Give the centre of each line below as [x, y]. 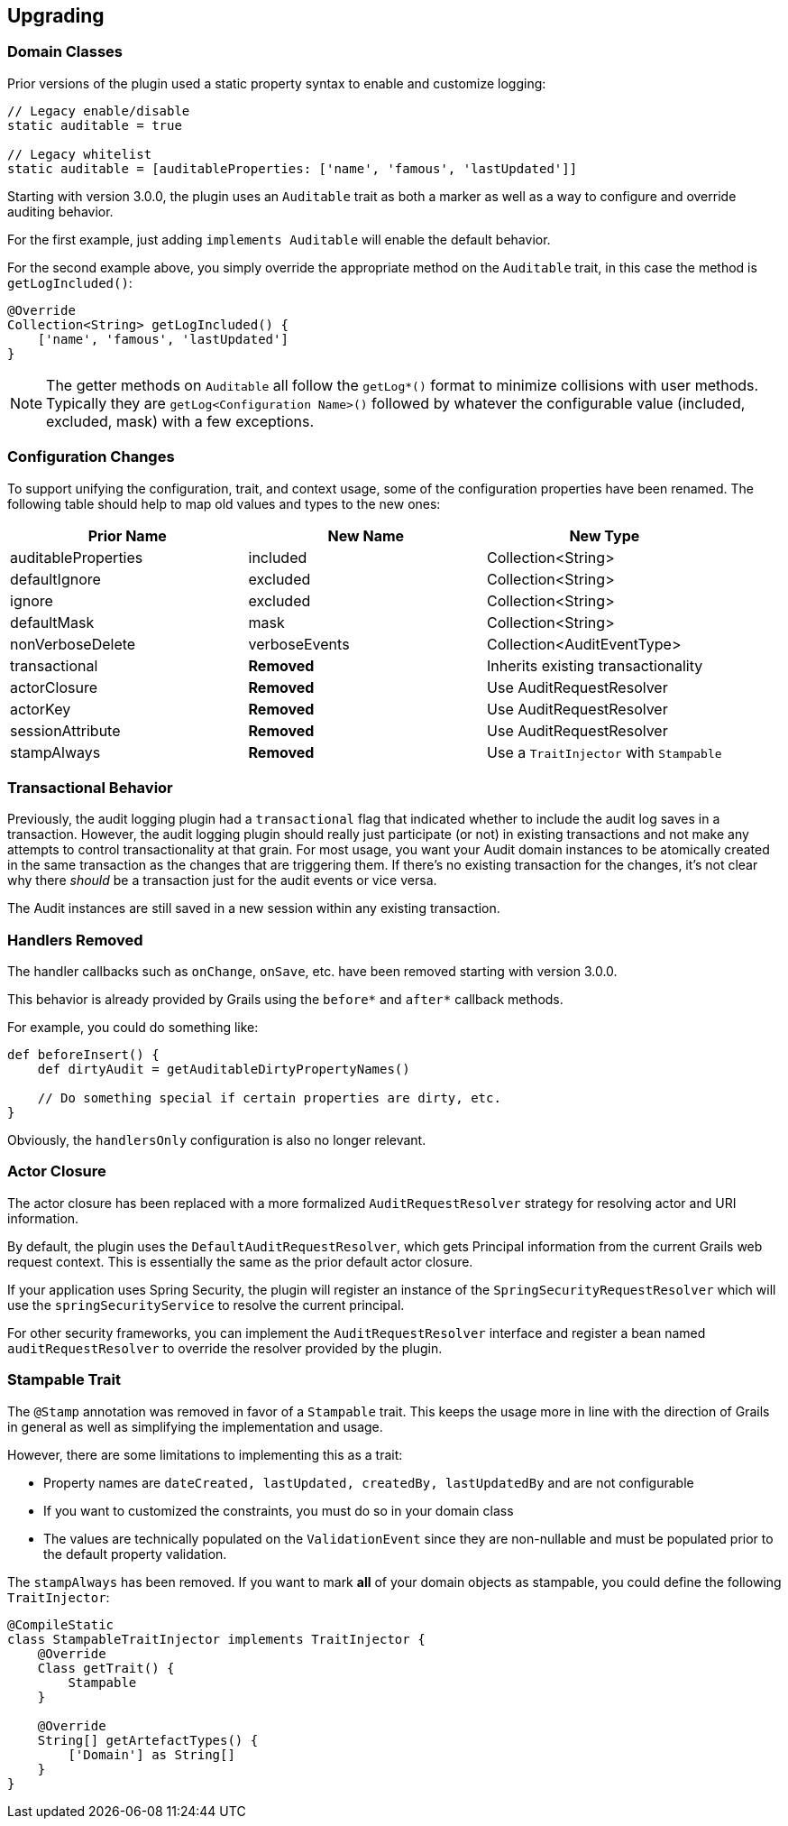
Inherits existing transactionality [595, 665]
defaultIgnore [55, 579]
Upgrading [56, 16]
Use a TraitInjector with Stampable [605, 752]
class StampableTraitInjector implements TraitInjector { [216, 1639]
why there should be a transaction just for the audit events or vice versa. [222, 881]
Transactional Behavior [90, 787]
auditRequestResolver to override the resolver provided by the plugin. [225, 1348]
